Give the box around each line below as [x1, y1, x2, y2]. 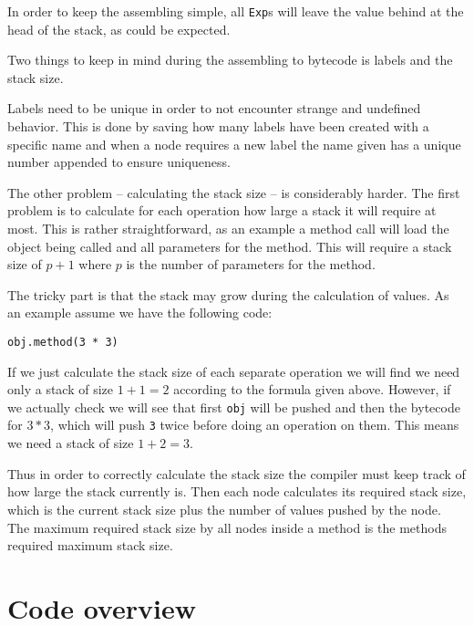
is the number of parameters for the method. [126, 255, 376, 274]
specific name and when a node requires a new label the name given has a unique [7, 134, 461, 153]
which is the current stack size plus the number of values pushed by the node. [7, 499, 441, 518]
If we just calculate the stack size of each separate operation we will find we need [7, 361, 460, 381]
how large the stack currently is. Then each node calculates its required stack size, [7, 482, 467, 501]
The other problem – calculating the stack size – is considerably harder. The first [7, 183, 460, 202]
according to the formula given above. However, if [173, 380, 451, 399]
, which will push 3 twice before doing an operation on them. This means [50, 415, 459, 434]
